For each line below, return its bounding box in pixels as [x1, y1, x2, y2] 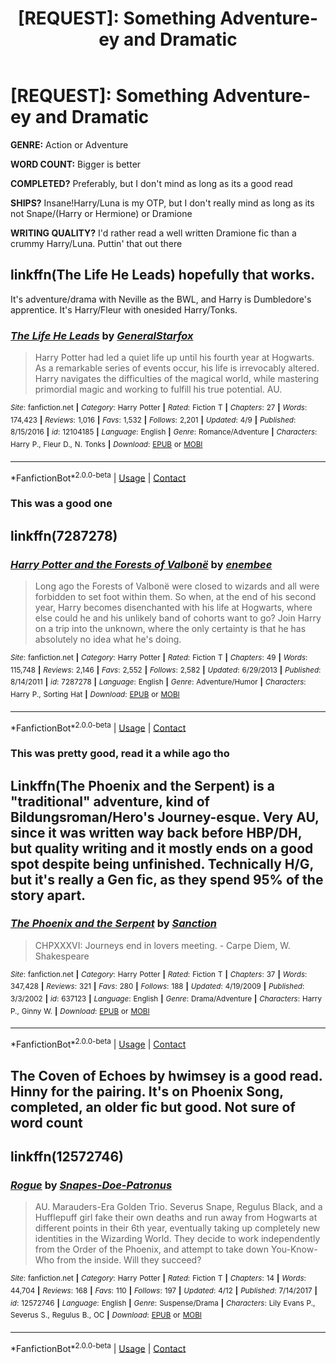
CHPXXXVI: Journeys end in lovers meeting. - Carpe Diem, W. [34, 939, 291, 951]
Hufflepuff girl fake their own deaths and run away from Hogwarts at [34, 1212, 318, 1224]
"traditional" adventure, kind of [10, 793, 210, 810]
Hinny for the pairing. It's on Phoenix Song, [10, 1083, 284, 1100]
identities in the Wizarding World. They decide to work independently [34, 1233, 321, 1245]
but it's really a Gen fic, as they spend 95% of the [10, 871, 324, 888]
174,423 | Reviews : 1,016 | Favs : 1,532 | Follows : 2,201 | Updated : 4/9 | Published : [10, 415, 297, 425]
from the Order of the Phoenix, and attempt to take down [34, 1243, 270, 1256]
